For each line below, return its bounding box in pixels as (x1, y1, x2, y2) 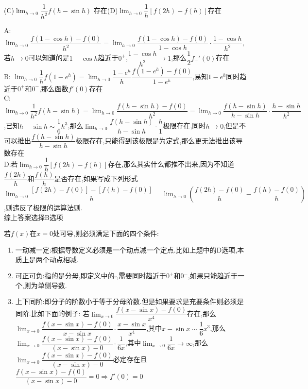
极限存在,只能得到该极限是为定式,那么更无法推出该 (75, 135, 236, 145)
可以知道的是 (28, 52, 69, 63)
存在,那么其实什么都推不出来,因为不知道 (108, 159, 234, 169)
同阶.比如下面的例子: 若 (15, 308, 90, 319)
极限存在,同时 (163, 120, 206, 131)
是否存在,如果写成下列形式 (54, 173, 138, 184)
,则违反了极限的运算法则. (4, 203, 83, 213)
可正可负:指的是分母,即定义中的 (15, 271, 115, 281)
